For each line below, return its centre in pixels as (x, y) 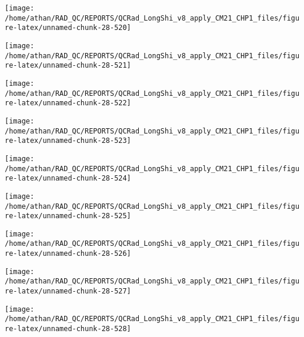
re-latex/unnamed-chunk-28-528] (68, 329)
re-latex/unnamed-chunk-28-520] (68, 28)
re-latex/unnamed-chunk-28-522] (68, 103)
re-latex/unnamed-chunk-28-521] (68, 66)
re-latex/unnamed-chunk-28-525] (68, 216)
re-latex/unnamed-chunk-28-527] (68, 291)
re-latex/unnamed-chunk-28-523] (68, 141)
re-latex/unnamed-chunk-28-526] (68, 254)
